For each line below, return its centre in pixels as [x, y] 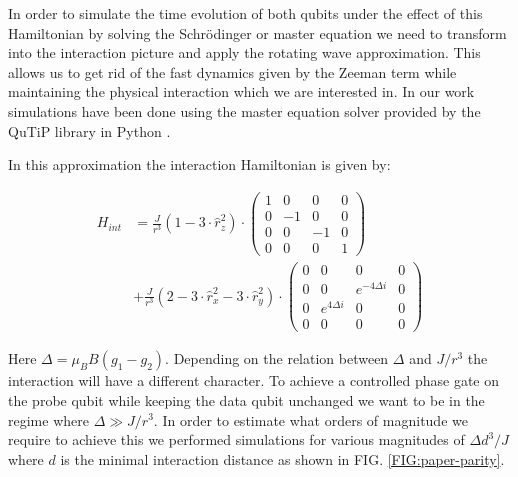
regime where [48, 419]
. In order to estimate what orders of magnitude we [310, 419]
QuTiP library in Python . [89, 130]
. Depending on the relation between [277, 358]
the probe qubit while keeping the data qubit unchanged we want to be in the [246, 399]
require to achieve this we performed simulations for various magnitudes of [236, 439]
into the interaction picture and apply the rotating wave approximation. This [244, 52]
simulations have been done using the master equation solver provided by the [244, 110]
